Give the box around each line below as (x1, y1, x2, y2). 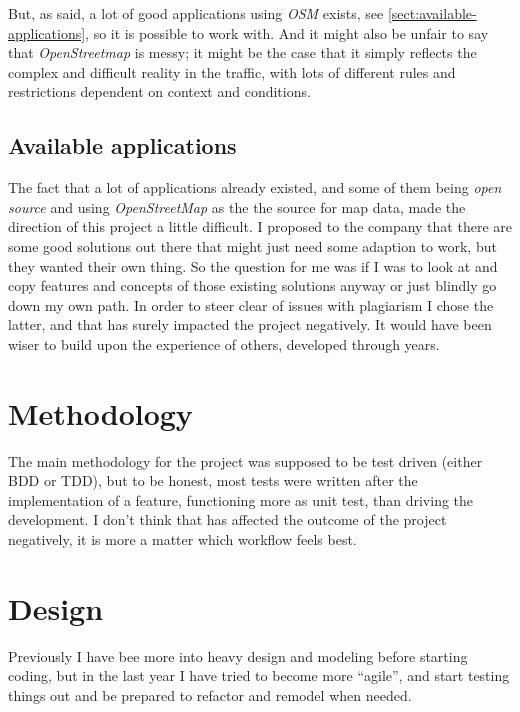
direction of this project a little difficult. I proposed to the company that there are (8, 216, 512, 237)
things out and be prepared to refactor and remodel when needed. (8, 684, 412, 705)
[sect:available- (387, 3, 477, 23)
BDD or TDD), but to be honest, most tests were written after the (8, 470, 418, 491)
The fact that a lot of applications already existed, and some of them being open (8, 177, 502, 198)
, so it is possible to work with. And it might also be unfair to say (85, 22, 489, 43)
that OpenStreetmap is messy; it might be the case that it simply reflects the (8, 42, 477, 63)
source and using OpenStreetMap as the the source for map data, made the (8, 196, 466, 217)
